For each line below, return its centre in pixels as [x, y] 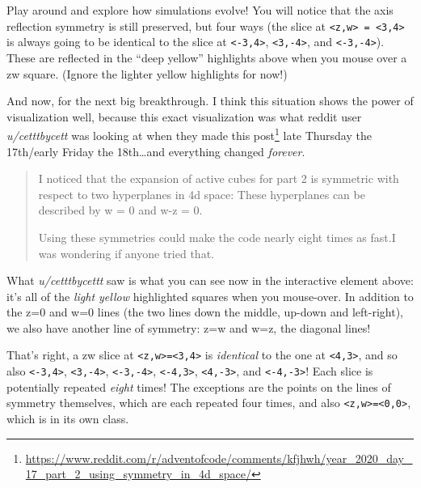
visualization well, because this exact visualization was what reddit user [184, 116]
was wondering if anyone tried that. [126, 253]
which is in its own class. [68, 419]
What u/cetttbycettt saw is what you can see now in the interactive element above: [210, 280]
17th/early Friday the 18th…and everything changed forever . [156, 151]
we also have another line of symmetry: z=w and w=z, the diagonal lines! [189, 327]
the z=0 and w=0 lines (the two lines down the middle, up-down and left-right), [205, 312]
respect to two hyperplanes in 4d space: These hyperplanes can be [202, 194]
